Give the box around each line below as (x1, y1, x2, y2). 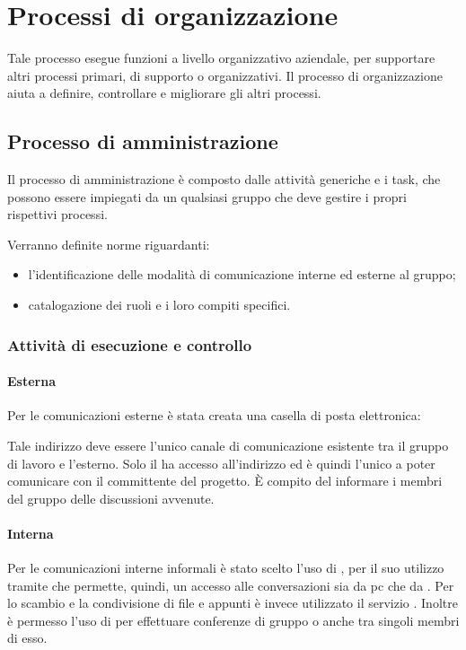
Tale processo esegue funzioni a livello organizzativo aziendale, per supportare (7, 48, 435, 67)
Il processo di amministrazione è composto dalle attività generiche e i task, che (7, 170, 441, 189)
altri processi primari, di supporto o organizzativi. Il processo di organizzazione (7, 66, 443, 84)
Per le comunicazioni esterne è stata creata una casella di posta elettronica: (7, 406, 421, 425)
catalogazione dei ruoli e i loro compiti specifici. (28, 295, 291, 314)
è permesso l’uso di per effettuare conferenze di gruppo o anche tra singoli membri (7, 610, 460, 629)
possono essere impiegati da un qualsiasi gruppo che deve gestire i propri (7, 187, 407, 206)
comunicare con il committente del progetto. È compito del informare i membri (7, 471, 443, 490)
